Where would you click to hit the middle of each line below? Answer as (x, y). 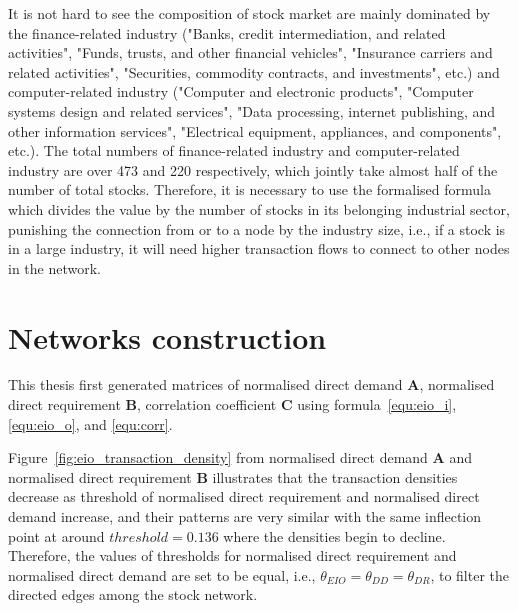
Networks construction (167, 336)
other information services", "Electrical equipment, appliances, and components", (255, 130)
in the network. (54, 267)
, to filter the (469, 574)
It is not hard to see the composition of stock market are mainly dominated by (249, 13)
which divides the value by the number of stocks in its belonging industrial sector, (259, 208)
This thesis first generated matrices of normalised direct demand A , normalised (251, 384)
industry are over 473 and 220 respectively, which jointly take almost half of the (253, 169)
